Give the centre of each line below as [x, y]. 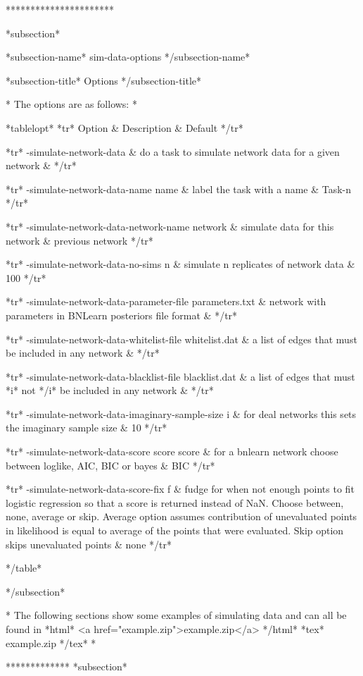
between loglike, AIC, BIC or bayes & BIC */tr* [110, 465]
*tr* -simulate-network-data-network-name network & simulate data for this [170, 226]
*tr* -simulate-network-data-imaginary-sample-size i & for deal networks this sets [181, 413]
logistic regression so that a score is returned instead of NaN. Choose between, [175, 502]
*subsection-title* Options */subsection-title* [104, 80]
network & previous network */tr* [79, 240]
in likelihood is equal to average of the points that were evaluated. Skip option [175, 530]
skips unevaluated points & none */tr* [89, 544]
